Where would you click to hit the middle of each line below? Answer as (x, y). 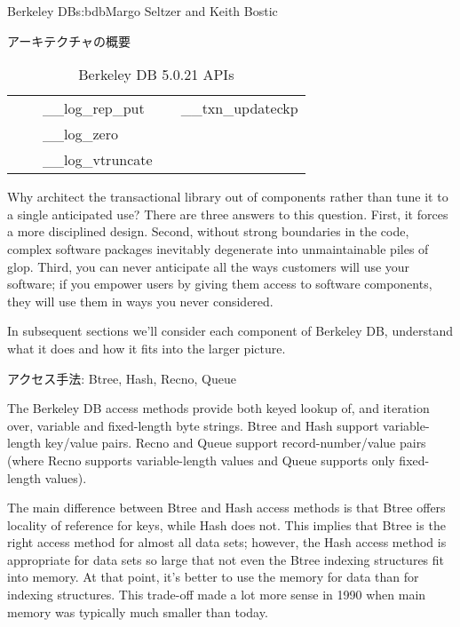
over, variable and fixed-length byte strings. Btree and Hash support (193, 425)
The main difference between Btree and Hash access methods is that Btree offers (226, 508)
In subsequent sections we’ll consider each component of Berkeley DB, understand (230, 331)
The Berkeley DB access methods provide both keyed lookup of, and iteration (218, 408)
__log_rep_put (94, 108)
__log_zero (80, 134)
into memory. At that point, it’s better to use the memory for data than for (213, 577)
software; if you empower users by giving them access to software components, (220, 284)
